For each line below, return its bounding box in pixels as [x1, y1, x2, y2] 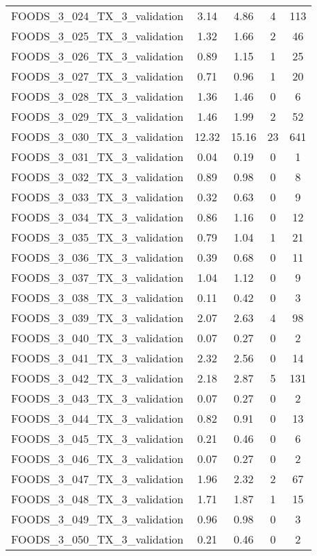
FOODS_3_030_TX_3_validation [11, 128, 184, 144]
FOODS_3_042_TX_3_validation [11, 370, 184, 386]
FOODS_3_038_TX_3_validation [11, 289, 184, 305]
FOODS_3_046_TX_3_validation [11, 450, 184, 466]
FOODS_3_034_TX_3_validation [11, 209, 184, 225]
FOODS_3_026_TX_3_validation [11, 48, 184, 64]
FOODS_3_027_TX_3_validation [11, 68, 184, 84]
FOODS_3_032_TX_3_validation [11, 169, 184, 185]
